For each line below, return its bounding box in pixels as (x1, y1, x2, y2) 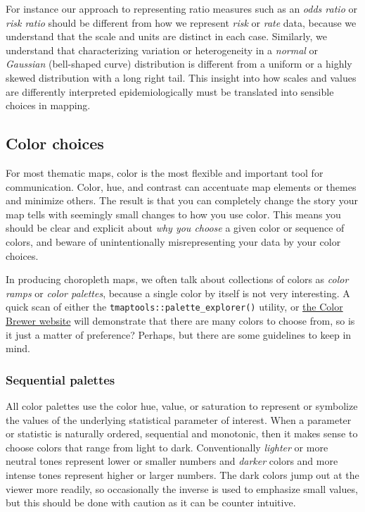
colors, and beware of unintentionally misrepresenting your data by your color (6, 234, 341, 249)
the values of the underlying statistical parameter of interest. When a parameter (6, 412, 352, 427)
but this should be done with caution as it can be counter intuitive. (6, 495, 296, 510)
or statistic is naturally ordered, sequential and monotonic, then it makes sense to (6, 426, 358, 441)
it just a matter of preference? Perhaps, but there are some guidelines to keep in (6, 327, 352, 342)
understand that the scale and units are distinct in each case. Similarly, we (6, 29, 328, 44)
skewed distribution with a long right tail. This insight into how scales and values (6, 70, 357, 85)
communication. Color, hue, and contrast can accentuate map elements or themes (6, 179, 357, 194)
